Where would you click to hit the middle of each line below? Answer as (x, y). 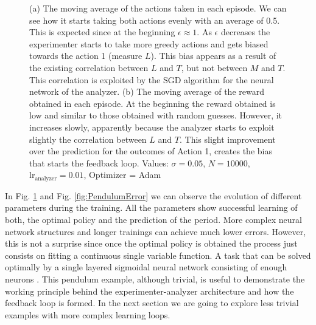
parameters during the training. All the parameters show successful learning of (151, 207)
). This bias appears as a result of (213, 56)
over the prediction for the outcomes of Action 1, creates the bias (151, 151)
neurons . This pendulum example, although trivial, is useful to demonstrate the (155, 279)
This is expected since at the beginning (102, 32)
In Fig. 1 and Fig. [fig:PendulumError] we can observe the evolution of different (153, 195)
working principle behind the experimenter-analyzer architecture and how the (149, 291)
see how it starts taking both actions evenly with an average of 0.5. (155, 20)
